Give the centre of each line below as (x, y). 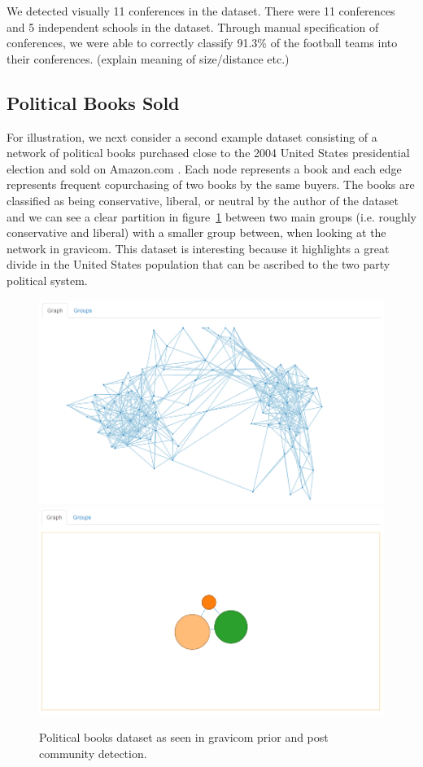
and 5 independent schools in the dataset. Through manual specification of (193, 26)
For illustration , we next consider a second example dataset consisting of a (192, 136)
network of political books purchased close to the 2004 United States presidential (208, 153)
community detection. (93, 753)
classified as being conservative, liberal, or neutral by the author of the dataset (203, 200)
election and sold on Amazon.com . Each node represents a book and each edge (204, 168)
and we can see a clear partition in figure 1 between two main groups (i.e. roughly (211, 216)
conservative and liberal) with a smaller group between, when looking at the (196, 232)
